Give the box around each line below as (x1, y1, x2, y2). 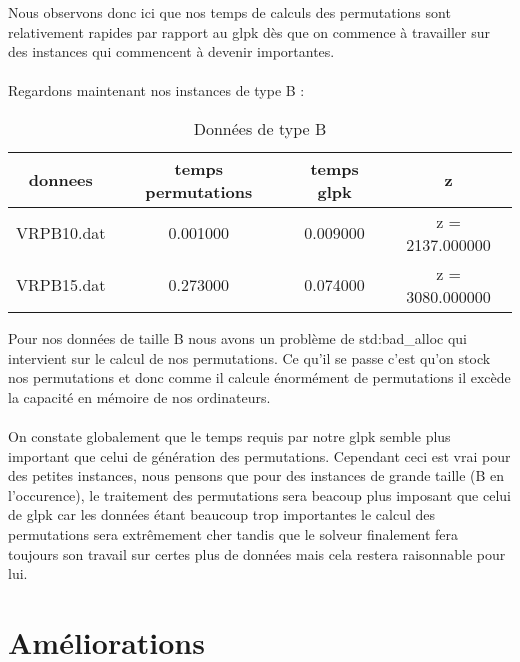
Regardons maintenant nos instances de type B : (8, 80, 305, 101)
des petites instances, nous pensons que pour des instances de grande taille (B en (8, 465, 505, 486)
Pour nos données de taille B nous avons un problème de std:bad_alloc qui (8, 327, 467, 348)
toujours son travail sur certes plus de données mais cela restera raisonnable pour (8, 543, 506, 564)
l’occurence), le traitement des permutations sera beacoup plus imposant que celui (8, 484, 511, 505)
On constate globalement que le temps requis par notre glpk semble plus (8, 425, 451, 446)
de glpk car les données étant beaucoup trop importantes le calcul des (8, 504, 436, 525)
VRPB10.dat (16, 221, 106, 245)
